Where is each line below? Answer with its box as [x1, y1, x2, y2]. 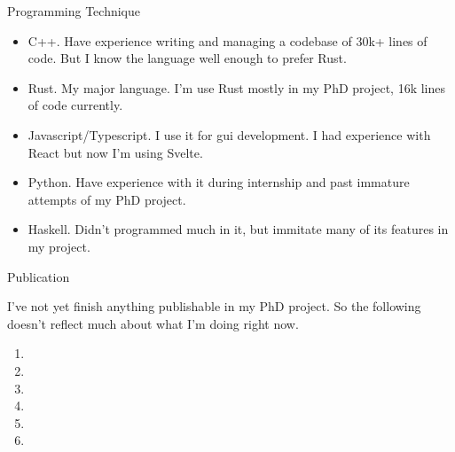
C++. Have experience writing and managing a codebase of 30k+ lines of [27, 31, 428, 50]
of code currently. [27, 96, 123, 114]
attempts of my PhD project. [27, 190, 186, 208]
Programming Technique [7, 2, 141, 19]
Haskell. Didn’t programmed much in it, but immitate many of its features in [27, 220, 449, 238]
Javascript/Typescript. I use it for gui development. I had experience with [27, 125, 431, 144]
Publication [7, 267, 70, 285]
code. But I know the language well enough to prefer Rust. [27, 49, 347, 67]
